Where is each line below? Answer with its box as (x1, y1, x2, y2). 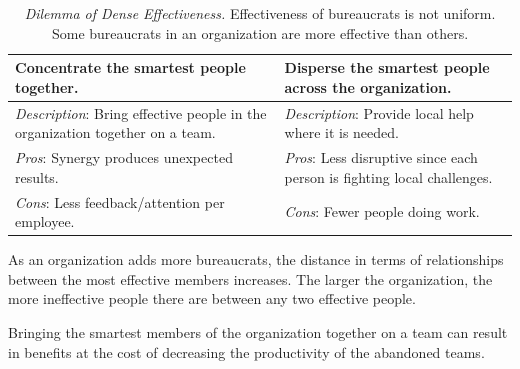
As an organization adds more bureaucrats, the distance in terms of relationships (8, 249, 504, 270)
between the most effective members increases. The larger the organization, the (8, 268, 493, 289)
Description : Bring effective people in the (15, 102, 267, 123)
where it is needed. (284, 122, 399, 143)
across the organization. (284, 76, 452, 97)
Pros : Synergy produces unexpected (15, 147, 233, 168)
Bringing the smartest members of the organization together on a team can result (8, 321, 508, 342)
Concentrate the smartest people (15, 57, 246, 78)
